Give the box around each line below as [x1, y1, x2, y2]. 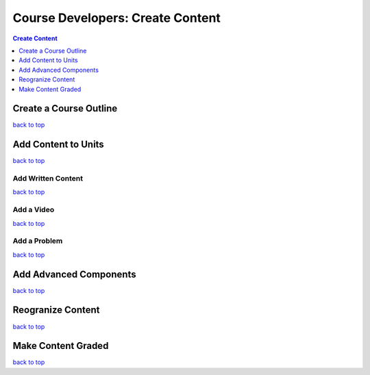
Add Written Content [12, 174, 84, 183]
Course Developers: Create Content [12, 10, 221, 25]
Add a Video [12, 205, 55, 215]
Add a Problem [12, 236, 63, 246]
